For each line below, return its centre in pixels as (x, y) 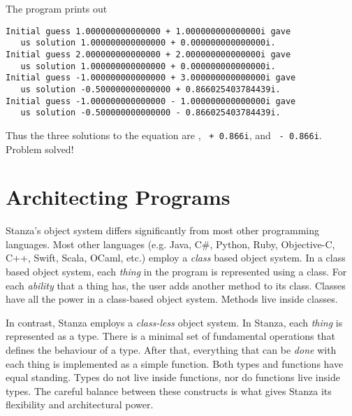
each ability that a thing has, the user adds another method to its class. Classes (176, 285)
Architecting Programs (118, 197)
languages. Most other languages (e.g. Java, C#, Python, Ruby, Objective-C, (170, 244)
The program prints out (57, 8)
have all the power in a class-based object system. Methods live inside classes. (172, 299)
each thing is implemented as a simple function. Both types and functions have (175, 363)
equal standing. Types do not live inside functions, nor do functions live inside (173, 377)
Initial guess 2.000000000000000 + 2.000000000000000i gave (148, 54)
